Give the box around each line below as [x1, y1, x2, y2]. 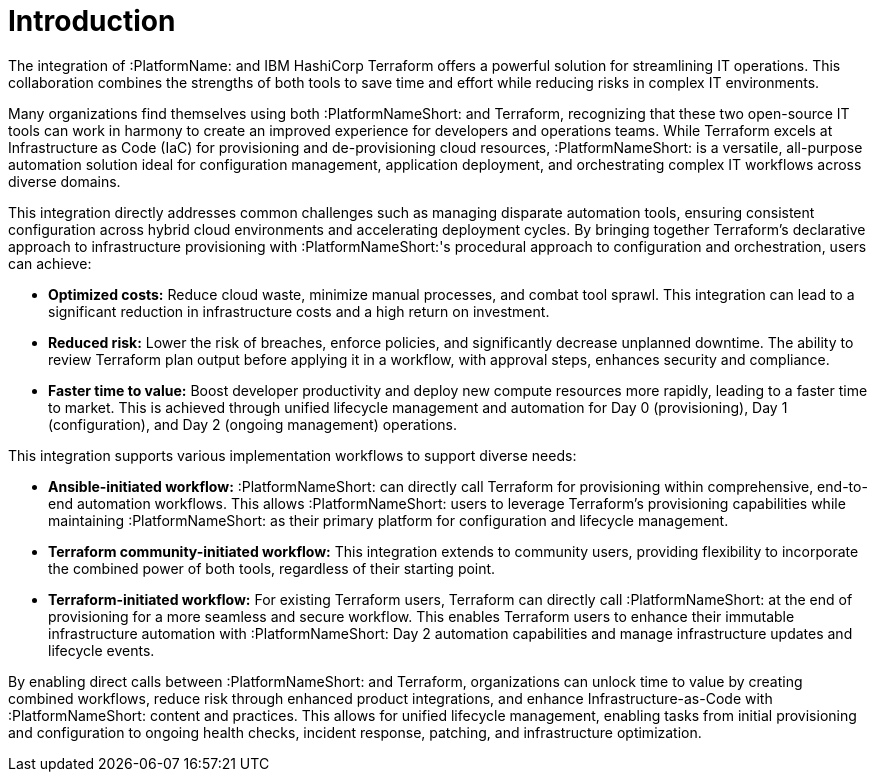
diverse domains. [8, 172, 121, 190]
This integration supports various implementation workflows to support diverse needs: [8, 446, 577, 464]
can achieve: [8, 254, 92, 272]
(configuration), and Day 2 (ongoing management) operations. [48, 415, 458, 433]
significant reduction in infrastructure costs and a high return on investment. [48, 302, 550, 320]
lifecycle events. [48, 641, 155, 659]
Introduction [8, 4, 176, 38]
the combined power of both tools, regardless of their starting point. [48, 559, 496, 577]
